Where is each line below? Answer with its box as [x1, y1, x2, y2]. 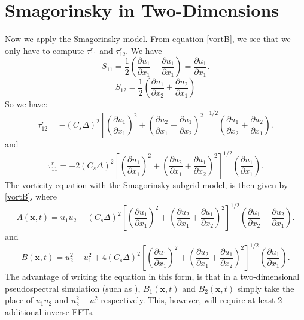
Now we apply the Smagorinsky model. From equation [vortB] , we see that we [5, 32, 291, 45]
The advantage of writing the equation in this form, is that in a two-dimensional [5, 270, 300, 283]
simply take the [237, 282, 294, 294]
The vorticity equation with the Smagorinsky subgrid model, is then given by [5, 178, 288, 191]
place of [5, 294, 34, 306]
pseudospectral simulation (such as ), [5, 282, 141, 294]
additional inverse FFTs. [5, 306, 95, 318]
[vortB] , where [5, 190, 57, 203]
